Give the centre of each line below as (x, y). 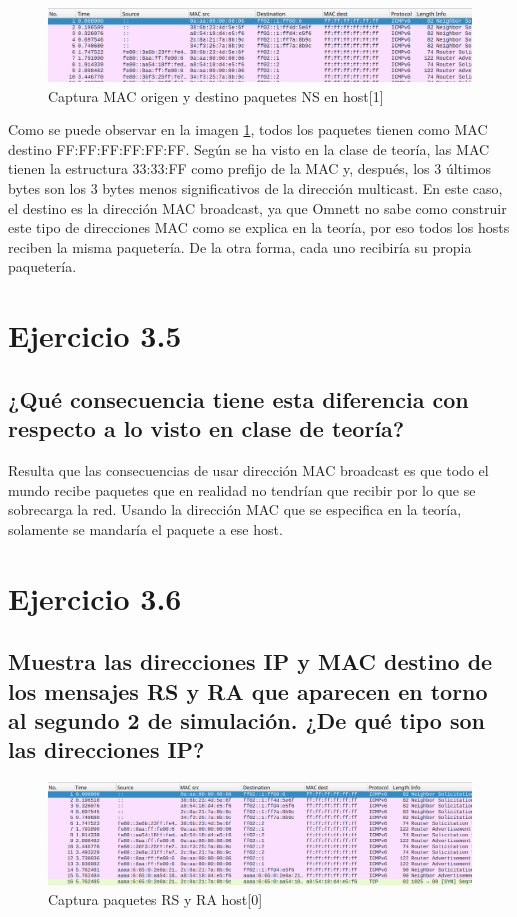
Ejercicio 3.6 (95, 597)
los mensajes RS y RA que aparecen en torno (248, 690)
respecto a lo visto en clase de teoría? (206, 428)
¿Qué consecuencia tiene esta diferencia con (238, 398)
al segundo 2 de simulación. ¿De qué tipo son (247, 719)
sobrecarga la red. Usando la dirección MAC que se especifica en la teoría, (235, 509)
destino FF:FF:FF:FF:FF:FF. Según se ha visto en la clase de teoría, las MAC (249, 148)
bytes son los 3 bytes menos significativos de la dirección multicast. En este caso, (255, 188)
